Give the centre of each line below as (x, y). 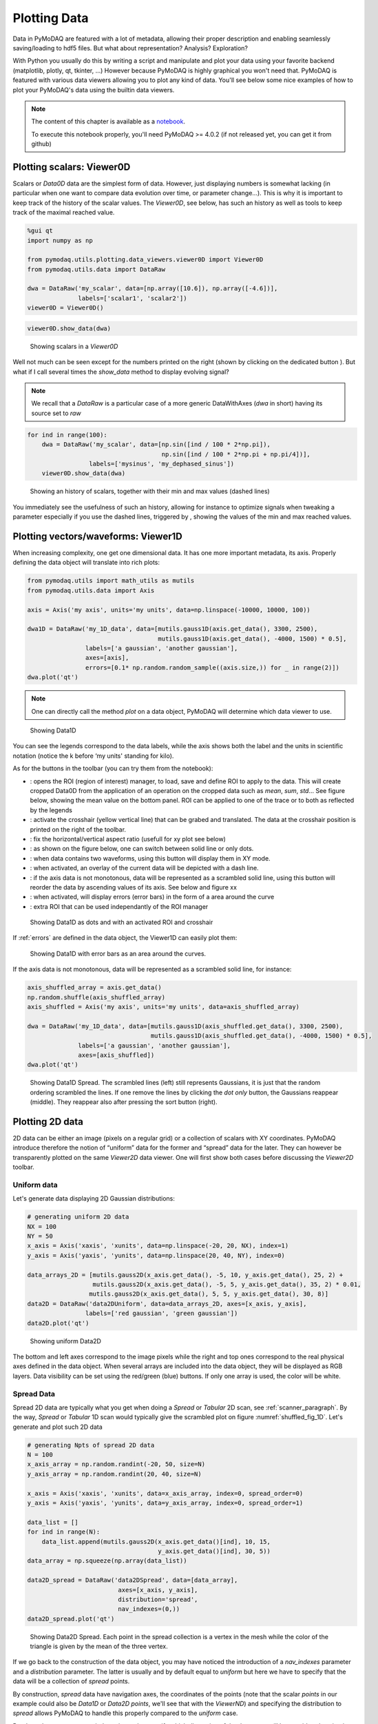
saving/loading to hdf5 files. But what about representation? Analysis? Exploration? (130, 48)
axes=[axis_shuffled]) (116, 1055)
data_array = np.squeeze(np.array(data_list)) (107, 1561)
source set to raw (56, 413)
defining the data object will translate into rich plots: (86, 563)
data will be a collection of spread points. (71, 1681)
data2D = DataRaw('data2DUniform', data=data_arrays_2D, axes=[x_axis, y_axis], (167, 1304)
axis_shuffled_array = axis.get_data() (94, 988)
